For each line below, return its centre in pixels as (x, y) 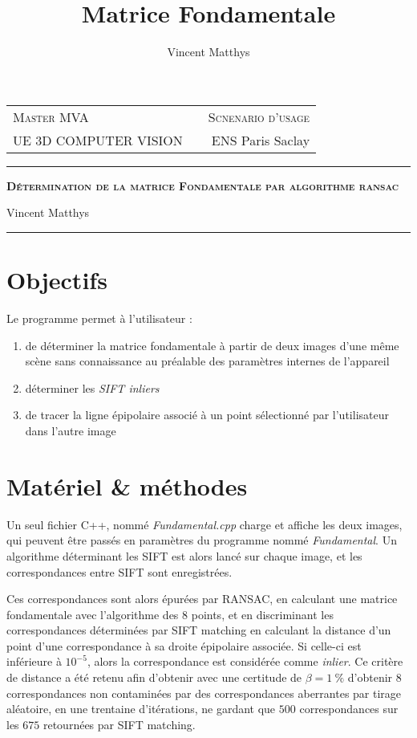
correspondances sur (349, 709)
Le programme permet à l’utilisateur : (99, 318)
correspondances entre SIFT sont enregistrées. (119, 571)
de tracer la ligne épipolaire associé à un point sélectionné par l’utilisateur (207, 415)
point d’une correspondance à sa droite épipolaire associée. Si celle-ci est (184, 645)
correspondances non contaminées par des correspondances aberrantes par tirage (204, 693)
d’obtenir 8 (374, 677)
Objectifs (57, 280)
